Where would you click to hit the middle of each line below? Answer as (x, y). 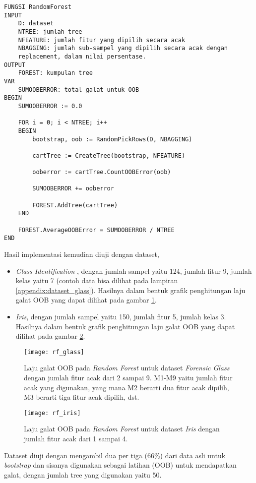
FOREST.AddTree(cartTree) (75, 205)
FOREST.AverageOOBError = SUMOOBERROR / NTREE (96, 230)
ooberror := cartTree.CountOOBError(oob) (102, 172)
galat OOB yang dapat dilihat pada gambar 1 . (86, 300)
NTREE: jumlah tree (50, 31)
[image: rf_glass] (54, 352)
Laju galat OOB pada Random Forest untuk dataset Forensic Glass (127, 368)
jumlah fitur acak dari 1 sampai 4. (76, 439)
